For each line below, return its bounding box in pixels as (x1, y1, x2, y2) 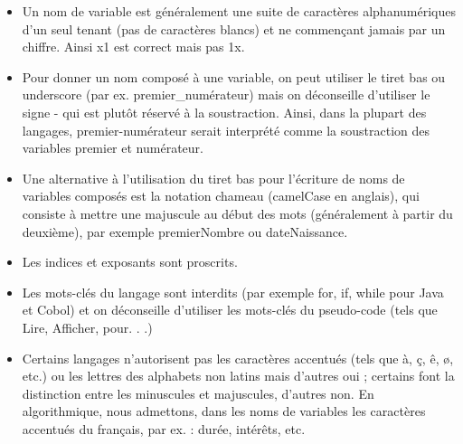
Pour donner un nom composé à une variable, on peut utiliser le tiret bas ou (22, 67, 446, 86)
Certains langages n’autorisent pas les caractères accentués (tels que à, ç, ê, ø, (22, 348, 454, 367)
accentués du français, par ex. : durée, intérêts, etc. (22, 419, 306, 438)
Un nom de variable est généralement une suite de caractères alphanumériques (22, 2, 456, 20)
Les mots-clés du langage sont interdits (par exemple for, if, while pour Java (22, 282, 444, 301)
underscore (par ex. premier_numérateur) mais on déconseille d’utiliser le (22, 85, 430, 104)
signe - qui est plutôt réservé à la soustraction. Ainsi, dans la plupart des (22, 102, 427, 121)
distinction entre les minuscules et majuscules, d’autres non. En (22, 383, 374, 402)
